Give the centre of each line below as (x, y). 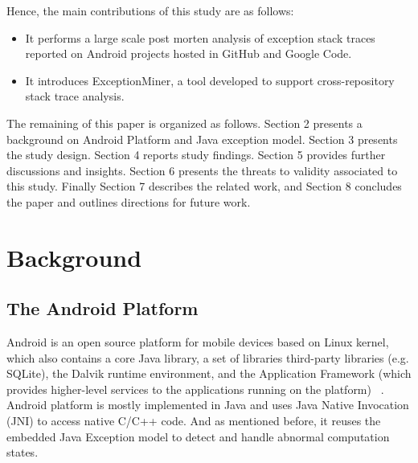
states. (23, 452)
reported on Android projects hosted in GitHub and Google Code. (189, 53)
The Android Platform (102, 308)
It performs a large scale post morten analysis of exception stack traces (200, 37)
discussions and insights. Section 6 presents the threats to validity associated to (202, 170)
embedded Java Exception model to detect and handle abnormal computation (198, 436)
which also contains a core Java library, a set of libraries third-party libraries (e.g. (208, 357)
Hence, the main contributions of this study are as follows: (150, 10)
